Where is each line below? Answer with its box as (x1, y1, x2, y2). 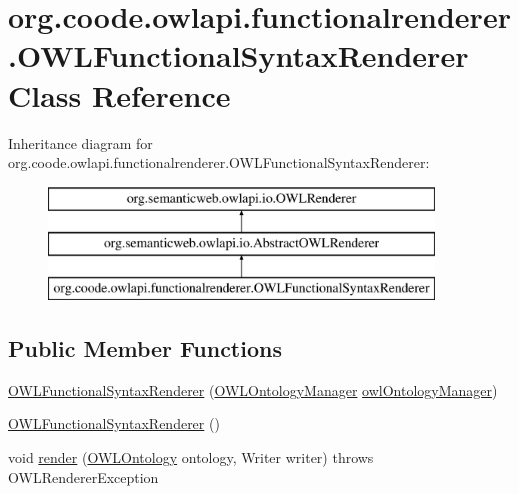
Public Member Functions (8, 333, 282, 364)
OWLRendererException (8, 466, 159, 487)
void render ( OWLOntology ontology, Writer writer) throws (8, 447, 374, 468)
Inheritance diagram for (8, 132, 153, 153)
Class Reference (8, 74, 231, 115)
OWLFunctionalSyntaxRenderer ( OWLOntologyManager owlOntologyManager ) (8, 379, 498, 400)
